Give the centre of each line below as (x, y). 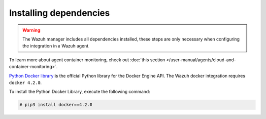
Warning (31, 30)
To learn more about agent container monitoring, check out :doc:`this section (87, 60)
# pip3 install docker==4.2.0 (56, 105)
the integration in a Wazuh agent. (56, 46)
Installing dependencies (60, 13)
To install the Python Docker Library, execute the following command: (80, 92)
